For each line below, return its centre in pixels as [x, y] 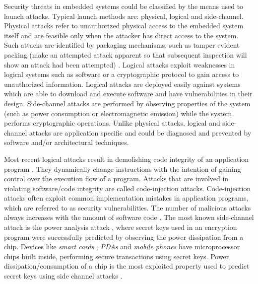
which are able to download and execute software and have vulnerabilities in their [128, 94]
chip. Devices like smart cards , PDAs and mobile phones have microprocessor [122, 247]
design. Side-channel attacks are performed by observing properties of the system [127, 103]
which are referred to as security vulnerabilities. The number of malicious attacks [128, 207]
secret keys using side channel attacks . [63, 276]
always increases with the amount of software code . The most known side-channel [129, 217]
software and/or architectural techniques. [66, 142]
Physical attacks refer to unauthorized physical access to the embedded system [124, 26]
